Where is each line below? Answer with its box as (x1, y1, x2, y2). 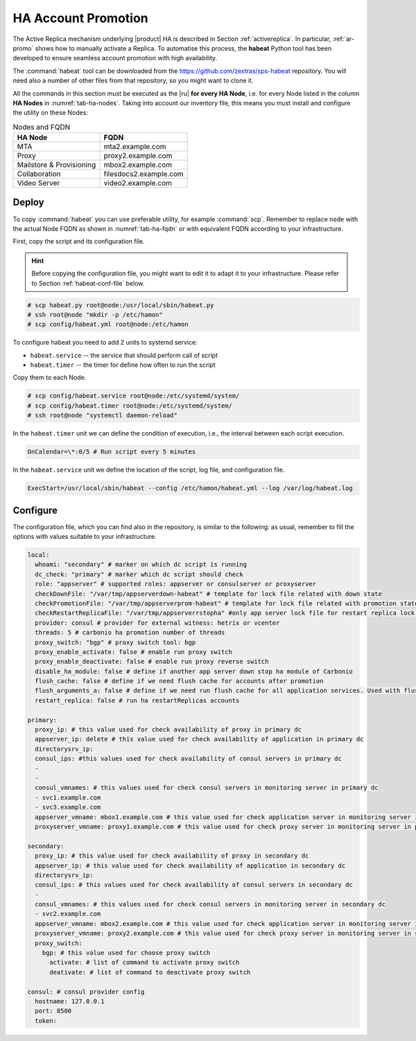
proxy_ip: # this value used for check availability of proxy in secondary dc (35, 852, 309, 860)
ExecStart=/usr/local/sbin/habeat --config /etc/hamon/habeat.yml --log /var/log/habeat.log (27, 484, 353, 492)
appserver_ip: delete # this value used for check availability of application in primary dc (35, 735, 364, 743)
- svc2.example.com (35, 910, 101, 918)
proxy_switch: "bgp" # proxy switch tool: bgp (35, 638, 196, 646)
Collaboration (17, 169, 62, 179)
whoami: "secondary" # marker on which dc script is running (35, 560, 248, 569)
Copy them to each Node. (12, 373, 87, 381)
